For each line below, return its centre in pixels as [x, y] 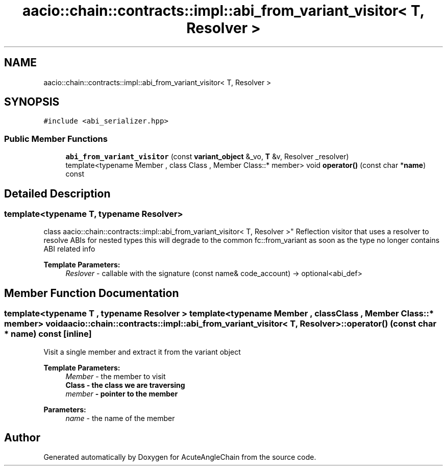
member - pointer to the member [122, 393]
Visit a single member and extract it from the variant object [142, 352]
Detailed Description [57, 193]
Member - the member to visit [116, 376]
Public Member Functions [56, 139]
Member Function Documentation [92, 293]
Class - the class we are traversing [125, 385]
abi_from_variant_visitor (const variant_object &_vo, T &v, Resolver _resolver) [207, 157]
